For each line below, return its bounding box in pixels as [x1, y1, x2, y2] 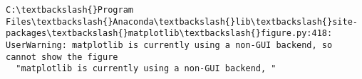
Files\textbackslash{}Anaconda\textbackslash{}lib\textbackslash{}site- [6, 16, 358, 27]
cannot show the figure [6, 51, 118, 62]
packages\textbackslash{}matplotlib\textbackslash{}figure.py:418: [6, 28, 333, 39]
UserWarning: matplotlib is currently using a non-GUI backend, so [6, 39, 333, 50]
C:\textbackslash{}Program [6, 5, 133, 15]
